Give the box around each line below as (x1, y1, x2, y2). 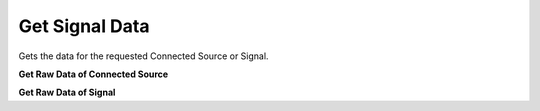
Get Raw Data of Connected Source (18, 68, 169, 80)
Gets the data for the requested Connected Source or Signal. (18, 50, 269, 62)
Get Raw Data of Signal (18, 86, 116, 99)
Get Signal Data (18, 15, 150, 37)
